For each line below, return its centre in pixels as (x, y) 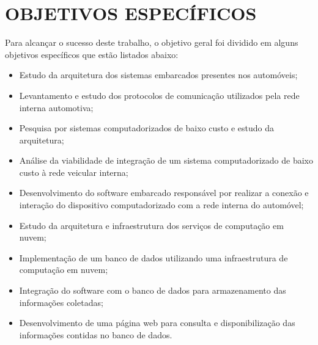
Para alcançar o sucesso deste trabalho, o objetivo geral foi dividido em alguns (152, 42)
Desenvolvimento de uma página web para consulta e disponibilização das (157, 323)
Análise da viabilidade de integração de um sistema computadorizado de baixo (166, 160)
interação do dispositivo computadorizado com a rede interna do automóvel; (161, 205)
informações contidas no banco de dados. (96, 334)
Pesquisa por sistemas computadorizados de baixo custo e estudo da (146, 128)
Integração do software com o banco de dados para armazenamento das (153, 290)
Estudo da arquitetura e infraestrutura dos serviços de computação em (151, 225)
